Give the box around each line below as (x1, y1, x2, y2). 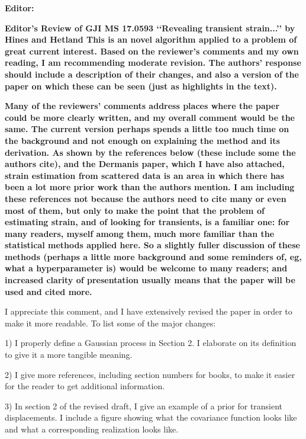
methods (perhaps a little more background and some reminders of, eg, (5, 250, 302, 262)
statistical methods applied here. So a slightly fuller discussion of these (5, 239, 300, 251)
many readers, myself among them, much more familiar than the (5, 227, 275, 239)
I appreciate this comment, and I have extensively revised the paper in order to (5, 305, 292, 318)
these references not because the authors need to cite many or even (5, 192, 286, 204)
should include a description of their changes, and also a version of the (5, 68, 299, 80)
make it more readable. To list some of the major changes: (5, 316, 216, 329)
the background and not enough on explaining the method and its (5, 134, 280, 146)
